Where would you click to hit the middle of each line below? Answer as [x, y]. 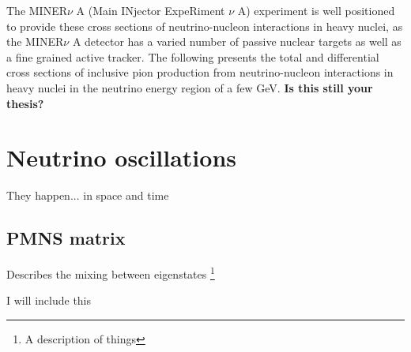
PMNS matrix [66, 238]
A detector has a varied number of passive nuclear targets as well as [237, 41]
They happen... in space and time [88, 195]
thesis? [25, 103]
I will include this [49, 300]
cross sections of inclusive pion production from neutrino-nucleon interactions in [200, 72]
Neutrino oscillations [122, 157]
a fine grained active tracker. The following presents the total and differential [193, 56]
